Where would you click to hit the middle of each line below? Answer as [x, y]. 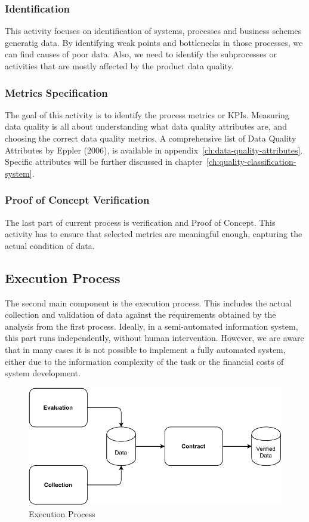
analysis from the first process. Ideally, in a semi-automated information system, [152, 326]
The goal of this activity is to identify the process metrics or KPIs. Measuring [147, 114]
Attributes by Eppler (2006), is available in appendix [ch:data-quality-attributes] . [154, 150]
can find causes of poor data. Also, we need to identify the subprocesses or [141, 54]
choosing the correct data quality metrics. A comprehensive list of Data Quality [151, 138]
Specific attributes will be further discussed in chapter [104, 162]
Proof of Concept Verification [77, 200]
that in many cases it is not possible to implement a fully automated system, [145, 349]
